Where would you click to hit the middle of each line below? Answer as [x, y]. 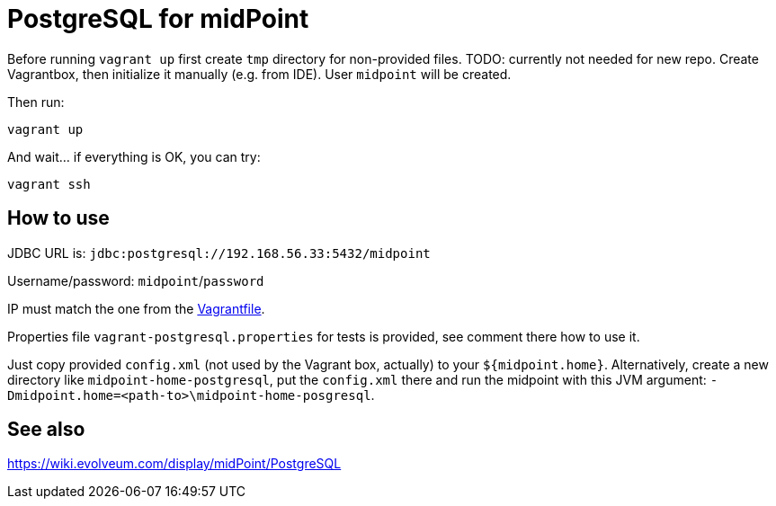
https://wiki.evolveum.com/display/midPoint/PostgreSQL [174, 464]
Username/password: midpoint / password [136, 280]
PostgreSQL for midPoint [158, 19]
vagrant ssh [49, 184]
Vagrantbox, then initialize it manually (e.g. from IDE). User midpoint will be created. [259, 74]
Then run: [36, 102]
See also [46, 430]
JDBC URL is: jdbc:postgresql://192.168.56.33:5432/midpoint [219, 253]
